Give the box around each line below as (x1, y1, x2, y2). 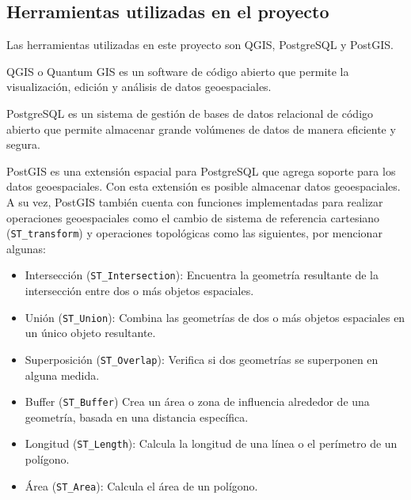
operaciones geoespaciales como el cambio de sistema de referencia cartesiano (6, 209, 380, 225)
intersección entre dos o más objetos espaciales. (25, 282, 254, 299)
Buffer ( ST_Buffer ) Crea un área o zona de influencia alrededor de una (25, 393, 370, 410)
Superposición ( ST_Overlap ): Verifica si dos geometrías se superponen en (25, 350, 379, 367)
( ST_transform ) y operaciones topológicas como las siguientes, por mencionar (6, 225, 382, 241)
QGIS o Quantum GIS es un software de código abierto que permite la (6, 62, 349, 79)
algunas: (6, 240, 46, 256)
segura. (6, 136, 40, 153)
